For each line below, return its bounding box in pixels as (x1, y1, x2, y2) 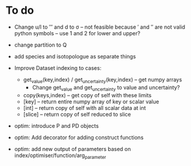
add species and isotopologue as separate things (14, 53, 136, 60)
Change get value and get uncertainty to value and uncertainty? (32, 84, 180, 93)
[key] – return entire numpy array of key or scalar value (23, 98, 159, 105)
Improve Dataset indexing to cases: (14, 64, 102, 72)
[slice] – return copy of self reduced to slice (23, 110, 131, 118)
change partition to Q (14, 41, 67, 48)
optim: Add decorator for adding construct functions (14, 134, 144, 141)
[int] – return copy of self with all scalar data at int (23, 104, 146, 111)
